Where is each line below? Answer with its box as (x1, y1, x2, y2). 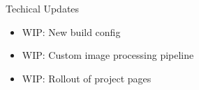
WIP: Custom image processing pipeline (22, 48, 194, 62)
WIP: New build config (22, 24, 121, 39)
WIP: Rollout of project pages (22, 71, 152, 85)
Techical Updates (6, 1, 80, 15)
